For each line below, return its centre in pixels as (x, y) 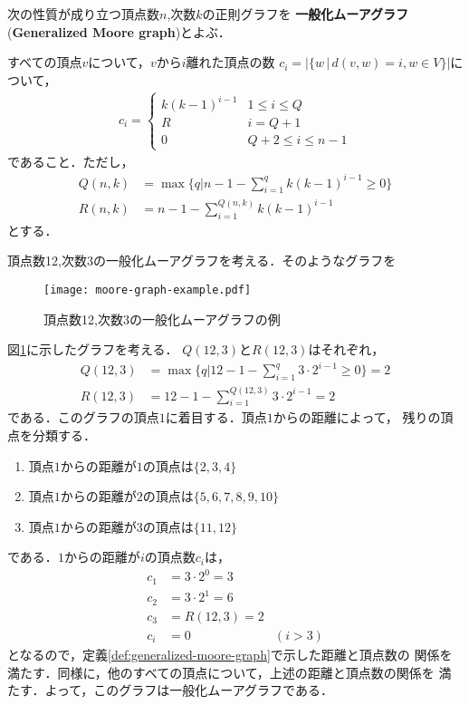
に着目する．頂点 (216, 417)
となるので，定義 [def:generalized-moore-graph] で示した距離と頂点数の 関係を (230, 654)
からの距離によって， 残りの (357, 417)
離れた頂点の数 (230, 62)
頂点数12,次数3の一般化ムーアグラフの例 (162, 319)
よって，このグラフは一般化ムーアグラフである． (189, 690)
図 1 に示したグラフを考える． (93, 349)
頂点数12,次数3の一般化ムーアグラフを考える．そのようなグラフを (202, 261)
